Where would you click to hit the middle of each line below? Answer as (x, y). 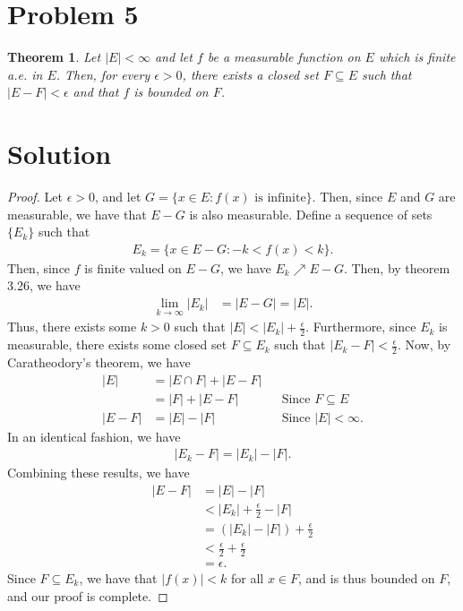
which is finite (417, 57)
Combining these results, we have (99, 473)
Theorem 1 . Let (54, 57)
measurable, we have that (77, 214)
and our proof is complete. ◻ (88, 595)
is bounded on (171, 92)
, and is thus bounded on (367, 578)
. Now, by (424, 344)
